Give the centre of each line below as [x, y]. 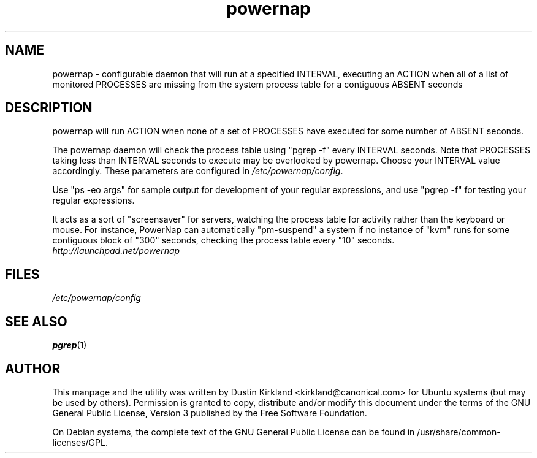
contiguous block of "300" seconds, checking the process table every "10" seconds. [223, 240]
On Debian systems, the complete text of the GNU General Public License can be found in [234, 432]
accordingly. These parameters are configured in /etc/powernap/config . [198, 171]
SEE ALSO [36, 321]
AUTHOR [33, 368]
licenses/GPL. [80, 442]
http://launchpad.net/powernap [116, 251]
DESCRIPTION [49, 108]
